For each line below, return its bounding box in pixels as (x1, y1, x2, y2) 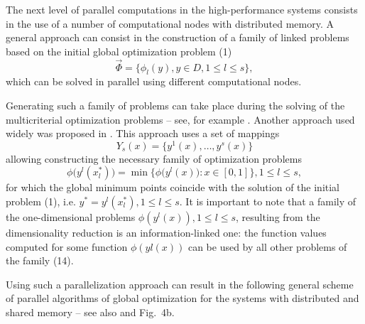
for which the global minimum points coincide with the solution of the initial (6, 180, 340, 195)
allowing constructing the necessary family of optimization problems (6, 151, 302, 166)
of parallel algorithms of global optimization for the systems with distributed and (6, 291, 359, 306)
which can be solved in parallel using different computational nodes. (6, 74, 302, 89)
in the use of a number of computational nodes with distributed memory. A (6, 16, 334, 31)
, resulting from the (236, 210, 320, 225)
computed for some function (6, 239, 128, 254)
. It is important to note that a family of (179, 194, 356, 209)
